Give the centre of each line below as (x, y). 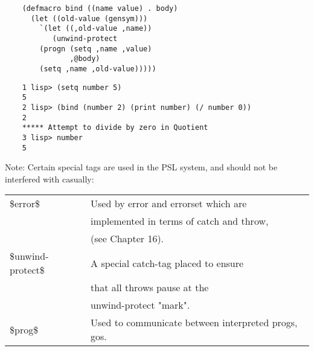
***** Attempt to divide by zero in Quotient (115, 128)
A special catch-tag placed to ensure (167, 263)
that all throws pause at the (150, 288)
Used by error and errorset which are (169, 204)
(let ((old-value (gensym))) (89, 18)
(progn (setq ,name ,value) (96, 49)
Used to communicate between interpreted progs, (194, 323)
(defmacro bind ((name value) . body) (100, 8)
